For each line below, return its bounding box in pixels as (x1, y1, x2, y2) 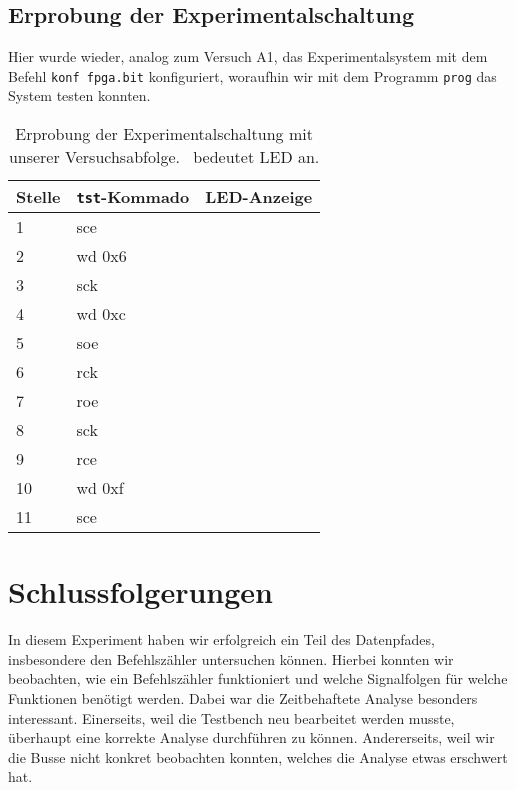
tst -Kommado (76, 185, 190, 209)
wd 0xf (76, 476, 124, 500)
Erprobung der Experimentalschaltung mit (15, 122, 313, 146)
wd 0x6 (76, 244, 127, 268)
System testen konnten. (8, 85, 151, 106)
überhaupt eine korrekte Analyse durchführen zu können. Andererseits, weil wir (8, 727, 495, 748)
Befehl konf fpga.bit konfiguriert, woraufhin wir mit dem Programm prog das (8, 65, 497, 86)
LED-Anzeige (205, 185, 313, 209)
